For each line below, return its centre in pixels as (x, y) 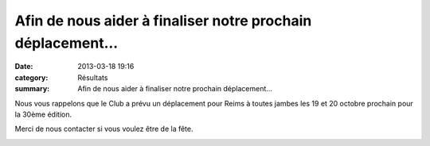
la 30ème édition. (43, 114)
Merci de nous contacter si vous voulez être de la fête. (104, 129)
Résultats (93, 77)
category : (31, 77)
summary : (32, 89)
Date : (24, 67)
